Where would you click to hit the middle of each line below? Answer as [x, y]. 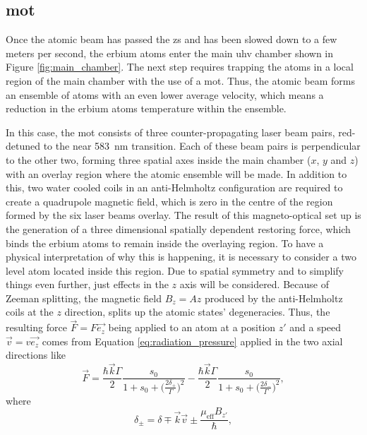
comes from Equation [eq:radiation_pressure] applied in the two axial [192, 341]
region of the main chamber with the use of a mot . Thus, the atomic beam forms [180, 80]
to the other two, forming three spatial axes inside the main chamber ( [158, 159]
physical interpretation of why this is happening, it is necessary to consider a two [181, 257]
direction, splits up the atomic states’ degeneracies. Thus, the [197, 312]
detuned [23, 146]
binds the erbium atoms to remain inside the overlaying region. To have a [165, 243]
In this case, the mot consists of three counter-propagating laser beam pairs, [170, 132]
